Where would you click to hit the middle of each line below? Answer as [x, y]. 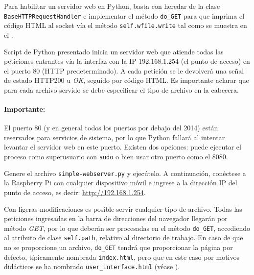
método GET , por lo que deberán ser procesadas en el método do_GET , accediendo [127, 228]
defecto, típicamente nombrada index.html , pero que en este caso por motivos [122, 257]
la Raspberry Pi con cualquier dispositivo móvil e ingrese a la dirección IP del [121, 183]
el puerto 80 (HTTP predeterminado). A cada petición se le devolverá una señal [124, 70]
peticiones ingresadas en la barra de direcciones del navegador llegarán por [116, 218]
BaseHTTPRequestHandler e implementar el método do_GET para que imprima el [124, 15]
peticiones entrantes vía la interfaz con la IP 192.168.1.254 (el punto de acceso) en [127, 61]
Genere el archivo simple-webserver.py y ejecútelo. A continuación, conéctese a [125, 173]
